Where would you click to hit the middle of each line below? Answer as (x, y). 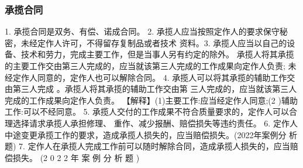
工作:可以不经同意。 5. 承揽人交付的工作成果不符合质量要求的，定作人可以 (147, 112)
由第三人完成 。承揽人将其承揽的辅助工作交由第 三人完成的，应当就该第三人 (151, 89)
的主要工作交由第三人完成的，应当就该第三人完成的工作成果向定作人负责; (145, 66)
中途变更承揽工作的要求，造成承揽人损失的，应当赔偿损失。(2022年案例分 (146, 134)
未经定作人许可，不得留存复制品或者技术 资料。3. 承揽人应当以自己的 (154, 42)
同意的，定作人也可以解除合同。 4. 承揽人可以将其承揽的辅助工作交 (166, 77)
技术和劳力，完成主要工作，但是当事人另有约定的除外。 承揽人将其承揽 (157, 54)
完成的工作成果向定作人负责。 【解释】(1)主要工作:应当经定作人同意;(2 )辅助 (151, 100)
